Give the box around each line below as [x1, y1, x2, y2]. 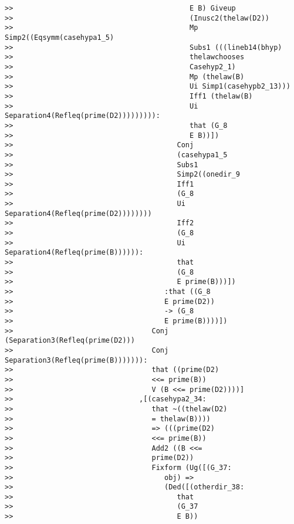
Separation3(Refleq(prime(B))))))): [5, 356, 148, 364]
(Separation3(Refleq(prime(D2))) [5, 336, 135, 345]
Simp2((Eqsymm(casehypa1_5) [5, 33, 114, 42]
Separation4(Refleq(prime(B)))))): [5, 248, 144, 257]
